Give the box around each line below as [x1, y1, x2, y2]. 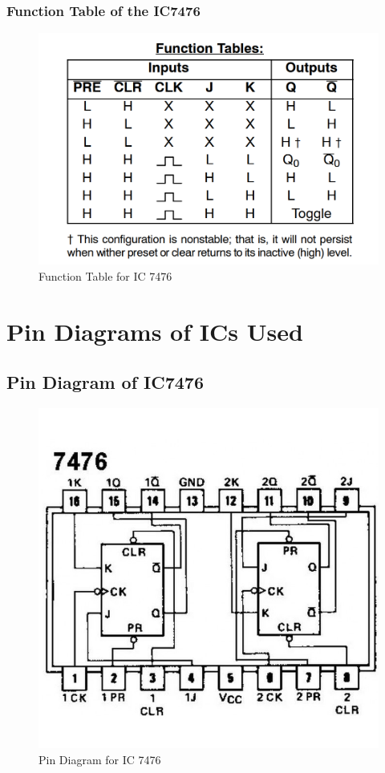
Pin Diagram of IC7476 [6, 370, 204, 395]
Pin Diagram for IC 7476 [38, 751, 161, 767]
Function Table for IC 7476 [38, 267, 172, 284]
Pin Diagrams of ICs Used [6, 314, 303, 347]
